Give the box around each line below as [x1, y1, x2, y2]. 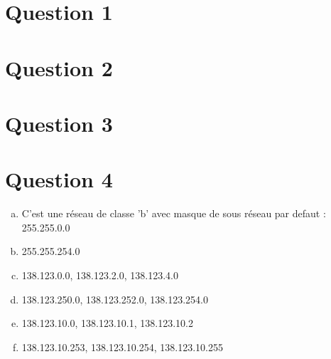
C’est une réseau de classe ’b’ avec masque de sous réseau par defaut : [21, 206, 326, 221]
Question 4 [5, 165, 113, 194]
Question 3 [5, 108, 113, 137]
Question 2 [5, 53, 113, 82]
